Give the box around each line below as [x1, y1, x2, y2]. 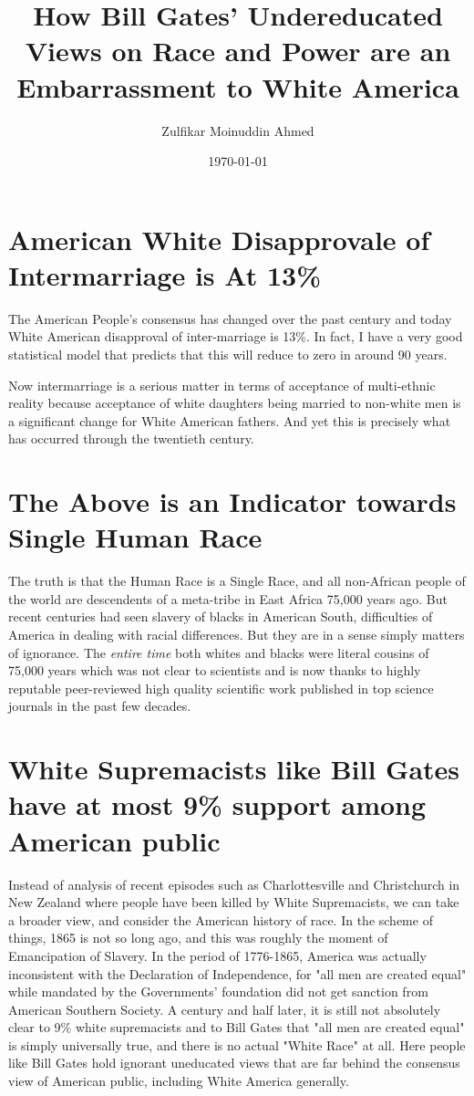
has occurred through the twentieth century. [8, 429, 254, 448]
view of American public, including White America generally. [8, 1071, 349, 1091]
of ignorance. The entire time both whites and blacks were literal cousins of [8, 642, 429, 662]
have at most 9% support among [8, 786, 427, 823]
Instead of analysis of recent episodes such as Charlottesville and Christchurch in [8, 874, 460, 893]
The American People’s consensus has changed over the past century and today [8, 308, 452, 328]
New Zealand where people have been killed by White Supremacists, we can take [8, 892, 459, 912]
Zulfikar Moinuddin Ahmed [161, 120, 314, 140]
